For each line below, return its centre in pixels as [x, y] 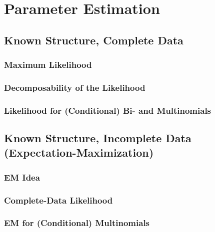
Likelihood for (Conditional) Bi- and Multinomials [108, 110]
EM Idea [22, 177]
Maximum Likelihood [48, 65]
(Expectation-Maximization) [79, 152]
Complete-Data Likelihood [58, 200]
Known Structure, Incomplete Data [98, 138]
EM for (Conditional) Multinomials [77, 223]
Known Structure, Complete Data [94, 40]
